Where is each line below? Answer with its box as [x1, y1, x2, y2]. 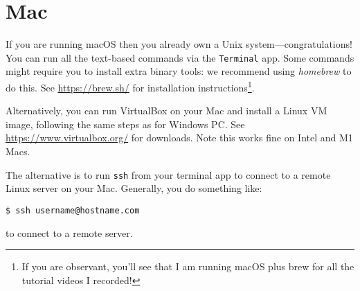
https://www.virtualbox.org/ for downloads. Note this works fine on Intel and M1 [6, 130, 353, 145]
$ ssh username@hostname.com [6, 205, 140, 215]
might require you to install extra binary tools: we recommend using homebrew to [6, 64, 352, 78]
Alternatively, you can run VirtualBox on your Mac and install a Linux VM [6, 103, 327, 118]
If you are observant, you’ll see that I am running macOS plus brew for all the [21, 259, 354, 274]
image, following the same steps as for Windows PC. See [6, 116, 245, 131]
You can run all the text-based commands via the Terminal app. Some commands [6, 50, 354, 64]
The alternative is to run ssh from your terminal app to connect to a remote [6, 167, 331, 182]
